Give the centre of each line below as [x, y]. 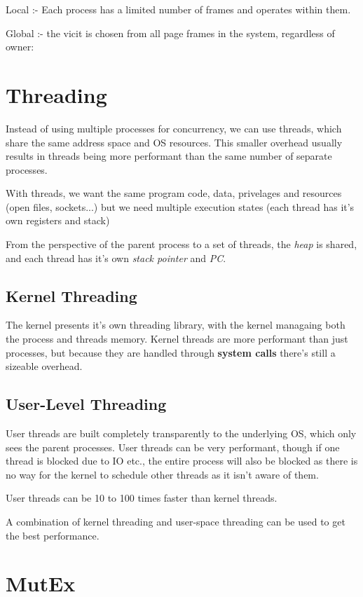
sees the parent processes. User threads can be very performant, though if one [173, 447]
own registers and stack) [58, 220]
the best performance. [53, 535]
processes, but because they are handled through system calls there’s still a [171, 352]
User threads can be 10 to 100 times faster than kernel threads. [142, 498]
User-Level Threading [86, 404]
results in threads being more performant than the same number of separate [169, 156]
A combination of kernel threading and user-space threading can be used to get [176, 521]
